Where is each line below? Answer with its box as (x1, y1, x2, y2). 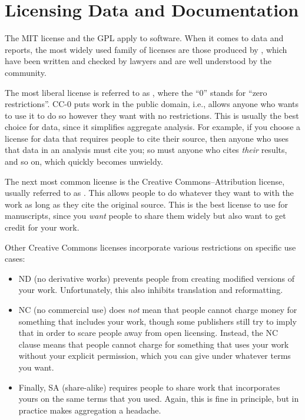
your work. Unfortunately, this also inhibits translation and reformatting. (18, 284, 283, 296)
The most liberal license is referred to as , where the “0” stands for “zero (5, 86, 267, 98)
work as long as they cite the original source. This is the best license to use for (5, 198, 288, 210)
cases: (5, 252, 25, 265)
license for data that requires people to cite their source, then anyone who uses (5, 132, 289, 144)
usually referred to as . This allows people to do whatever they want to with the (5, 186, 294, 199)
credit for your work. (5, 221, 79, 234)
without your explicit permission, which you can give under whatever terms (18, 349, 291, 362)
